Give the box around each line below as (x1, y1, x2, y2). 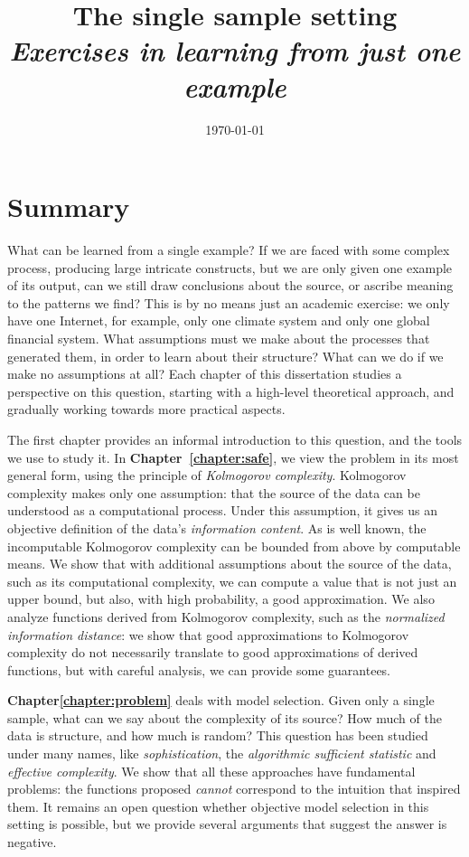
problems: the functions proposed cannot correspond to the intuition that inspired (7, 779, 461, 798)
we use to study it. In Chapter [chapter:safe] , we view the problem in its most (7, 447, 459, 466)
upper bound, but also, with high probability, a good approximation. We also (7, 589, 435, 608)
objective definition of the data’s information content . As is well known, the (7, 518, 427, 537)
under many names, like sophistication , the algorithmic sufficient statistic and (7, 744, 436, 763)
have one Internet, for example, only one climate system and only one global (7, 311, 430, 330)
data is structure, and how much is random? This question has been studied (7, 726, 428, 745)
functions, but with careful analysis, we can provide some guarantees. (7, 660, 391, 679)
